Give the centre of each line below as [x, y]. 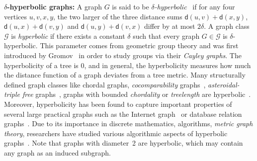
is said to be [130, 6]
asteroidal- [224, 84]
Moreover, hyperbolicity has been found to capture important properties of [118, 104]
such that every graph [166, 36]
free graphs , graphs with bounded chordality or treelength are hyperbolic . [137, 94]
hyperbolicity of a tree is [41, 65]
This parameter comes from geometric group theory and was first [139, 45]
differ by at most [170, 26]
